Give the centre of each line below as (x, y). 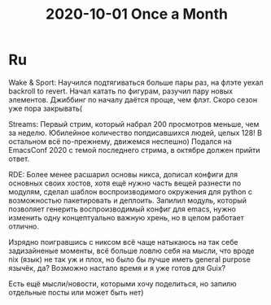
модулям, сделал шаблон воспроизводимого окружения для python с (130, 191)
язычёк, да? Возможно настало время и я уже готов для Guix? (117, 268)
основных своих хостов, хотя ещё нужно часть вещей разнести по (125, 183)
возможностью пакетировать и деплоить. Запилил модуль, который (127, 200)
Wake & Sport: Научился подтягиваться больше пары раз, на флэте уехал (136, 82)
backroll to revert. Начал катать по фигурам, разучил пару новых (121, 91)
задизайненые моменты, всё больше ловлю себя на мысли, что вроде (131, 251)
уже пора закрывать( (46, 108)
